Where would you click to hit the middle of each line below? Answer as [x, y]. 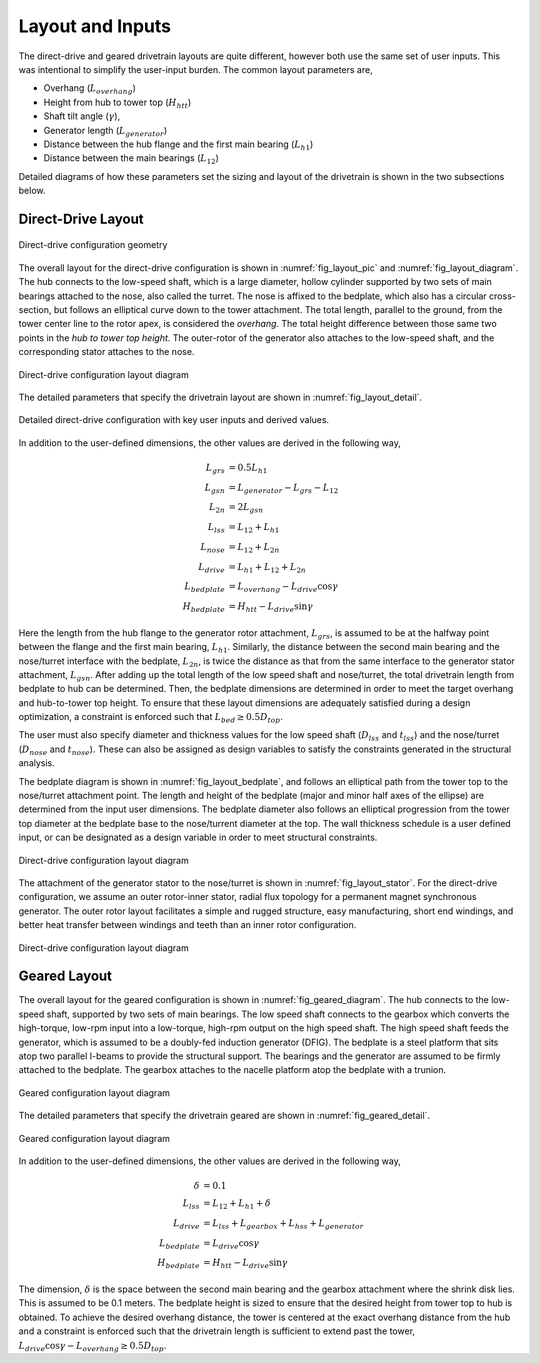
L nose [212, 548]
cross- [502, 296]
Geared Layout [65, 976]
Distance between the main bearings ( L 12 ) [131, 159]
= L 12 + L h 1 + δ [237, 1204]
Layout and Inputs [95, 26]
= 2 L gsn [246, 508]
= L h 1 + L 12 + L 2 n [267, 568]
